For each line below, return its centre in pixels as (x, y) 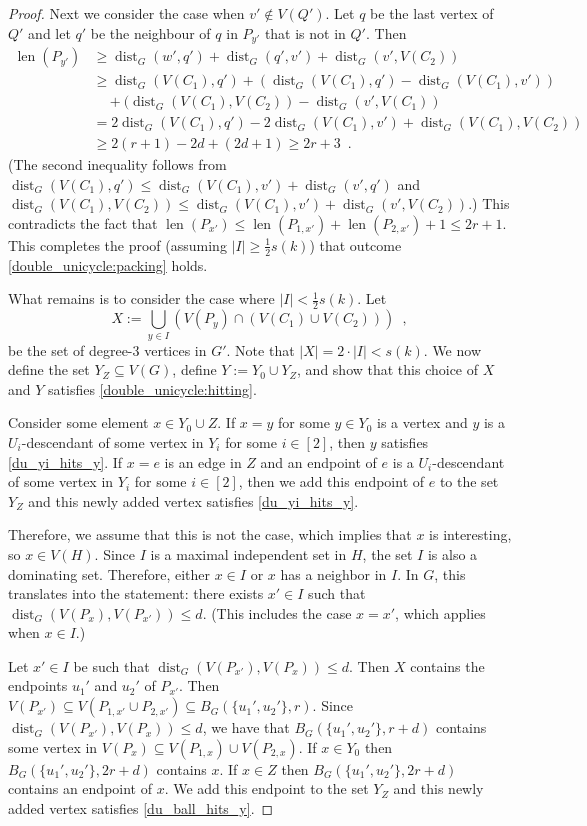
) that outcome (355, 244)
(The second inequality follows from (117, 164)
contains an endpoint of (80, 788)
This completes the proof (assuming (117, 244)
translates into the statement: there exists (136, 593)
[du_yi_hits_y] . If (65, 461)
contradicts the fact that (83, 222)
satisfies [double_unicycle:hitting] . (152, 388)
